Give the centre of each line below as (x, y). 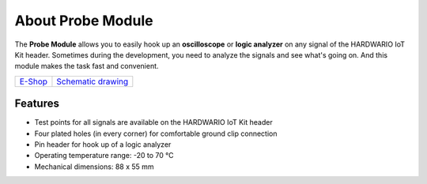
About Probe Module (84, 21)
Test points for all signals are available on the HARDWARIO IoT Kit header (153, 122)
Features (37, 104)
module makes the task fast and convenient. (87, 66)
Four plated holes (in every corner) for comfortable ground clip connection (156, 133)
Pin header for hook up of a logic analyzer (103, 145)
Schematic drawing (93, 81)
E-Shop (33, 81)
